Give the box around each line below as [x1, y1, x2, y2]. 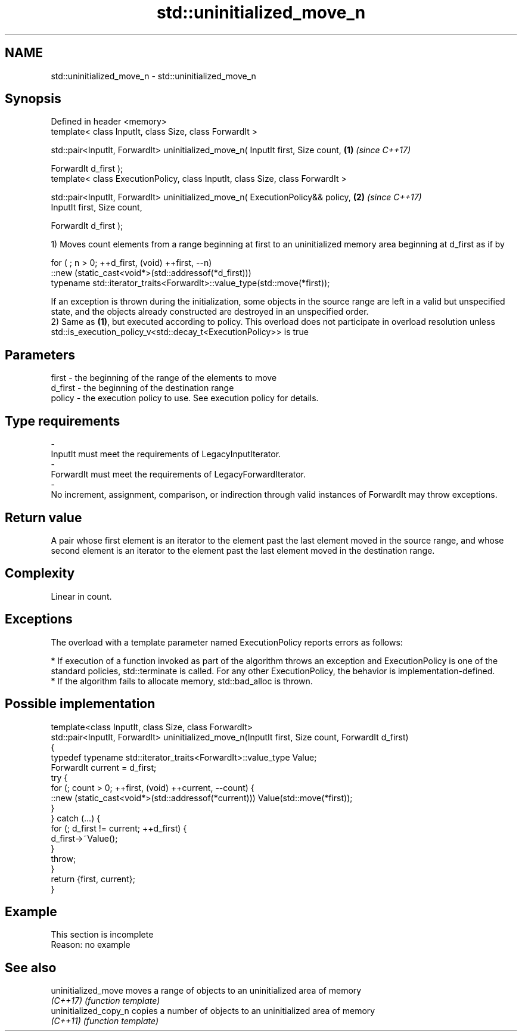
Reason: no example [51, 939, 130, 950]
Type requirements [5, 413, 120, 429]
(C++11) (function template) [51, 1016, 159, 1026]
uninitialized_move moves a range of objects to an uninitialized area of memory [51, 985, 362, 996]
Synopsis [5, 91, 61, 107]
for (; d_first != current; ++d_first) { [51, 823, 187, 833]
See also [5, 960, 57, 975]
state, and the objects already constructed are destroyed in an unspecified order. [51, 306, 369, 317]
